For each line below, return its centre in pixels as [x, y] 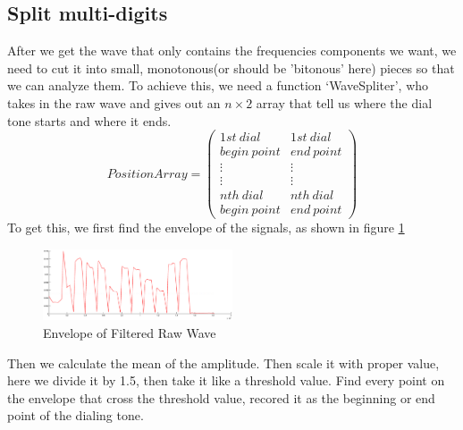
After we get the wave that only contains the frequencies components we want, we [232, 51]
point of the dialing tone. [76, 415]
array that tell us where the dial [344, 102]
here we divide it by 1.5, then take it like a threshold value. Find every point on [226, 380]
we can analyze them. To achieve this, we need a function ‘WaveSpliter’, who [218, 85]
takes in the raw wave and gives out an [114, 102]
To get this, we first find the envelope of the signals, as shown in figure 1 [206, 228]
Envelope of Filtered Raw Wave [130, 332]
